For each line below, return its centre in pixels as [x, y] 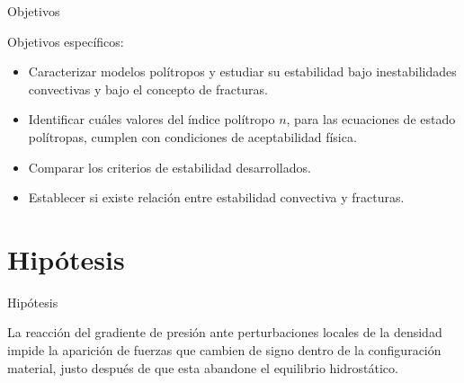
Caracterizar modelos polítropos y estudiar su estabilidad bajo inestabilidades [242, 71]
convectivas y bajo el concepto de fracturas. [148, 89]
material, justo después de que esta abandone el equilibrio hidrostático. [203, 367]
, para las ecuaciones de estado [371, 119]
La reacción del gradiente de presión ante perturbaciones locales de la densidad [225, 332]
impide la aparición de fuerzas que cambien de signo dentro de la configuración [224, 350]
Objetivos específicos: [66, 41]
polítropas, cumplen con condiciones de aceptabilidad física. [192, 136]
